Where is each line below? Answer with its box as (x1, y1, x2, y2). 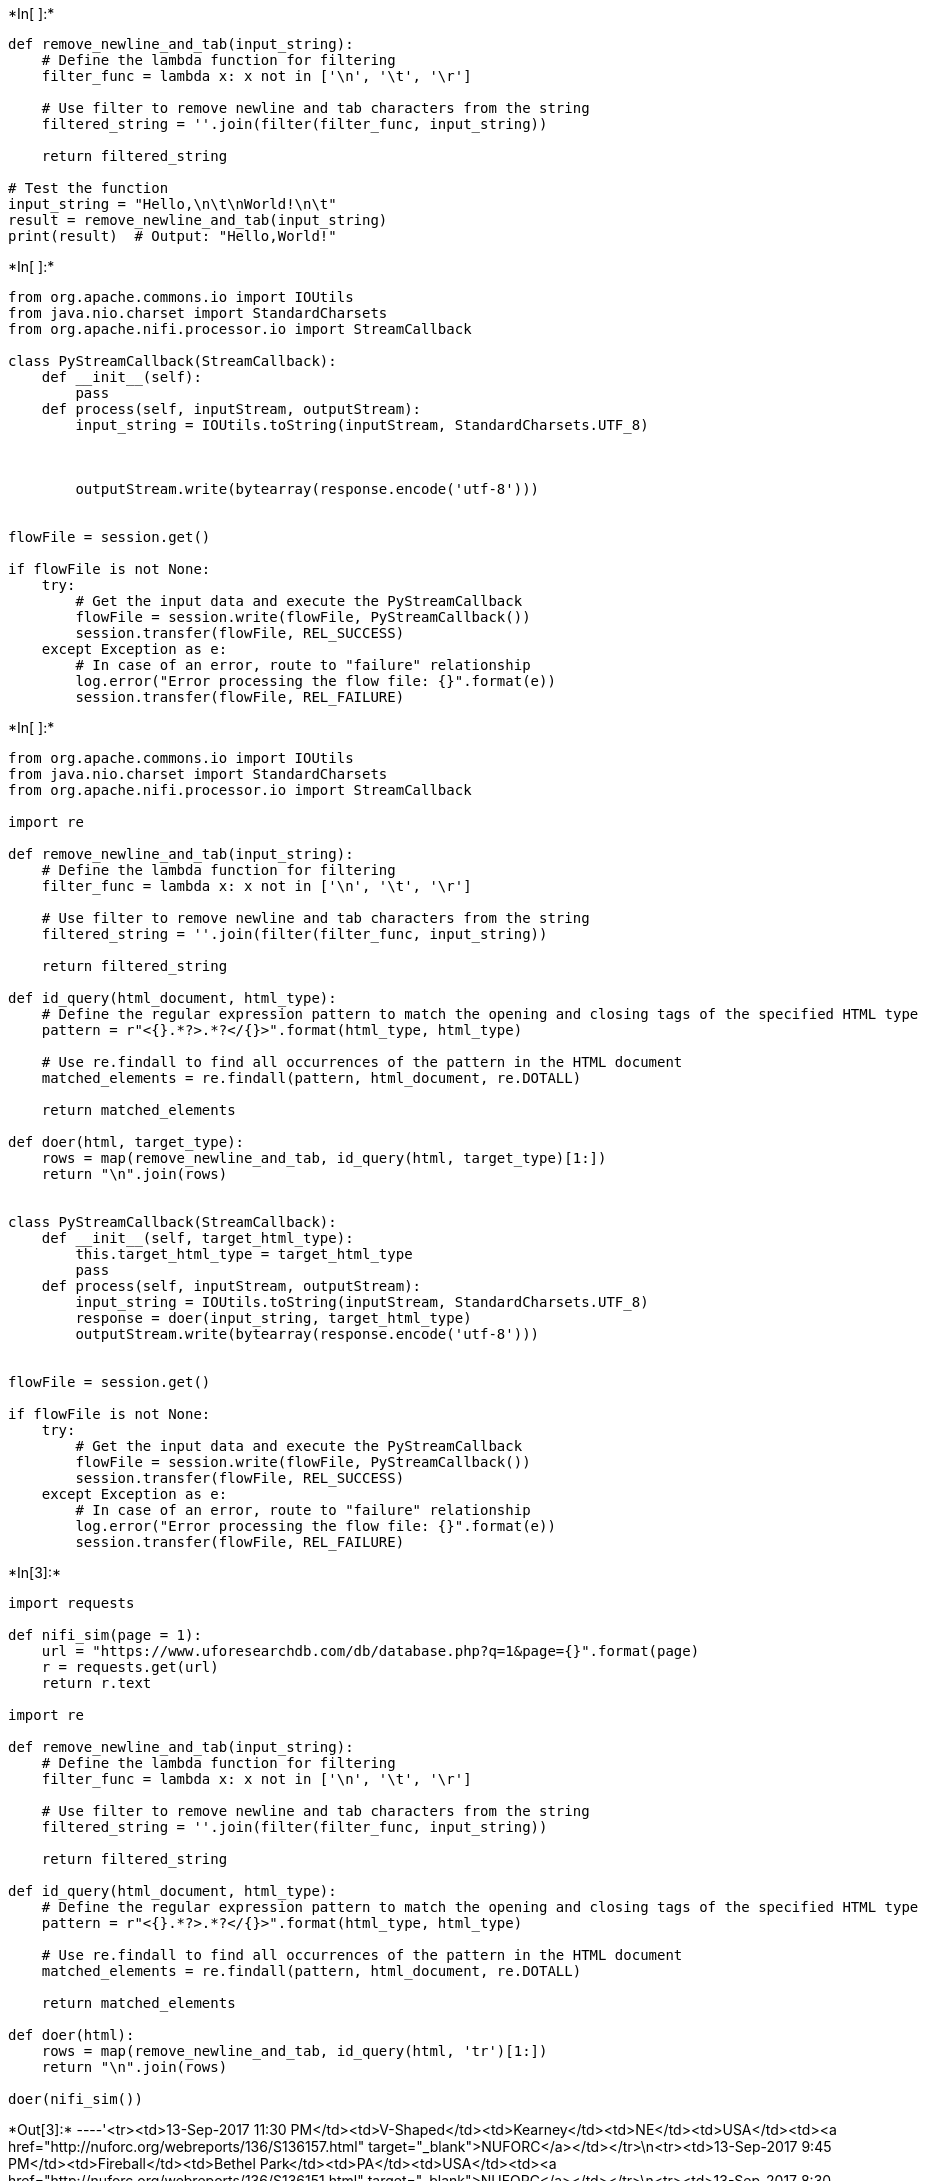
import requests (8, 1595, 135, 1611)
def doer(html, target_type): (8, 1134, 245, 1150)
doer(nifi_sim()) (8, 2091, 143, 2107)
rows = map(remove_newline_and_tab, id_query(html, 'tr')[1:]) (41, 2043, 548, 2059)
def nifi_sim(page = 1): (8, 1627, 202, 1643)
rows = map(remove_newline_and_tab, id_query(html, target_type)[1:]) (41, 1150, 607, 1166)
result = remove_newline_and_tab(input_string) (8, 212, 388, 228)
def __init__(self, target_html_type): (41, 1230, 354, 1246)
